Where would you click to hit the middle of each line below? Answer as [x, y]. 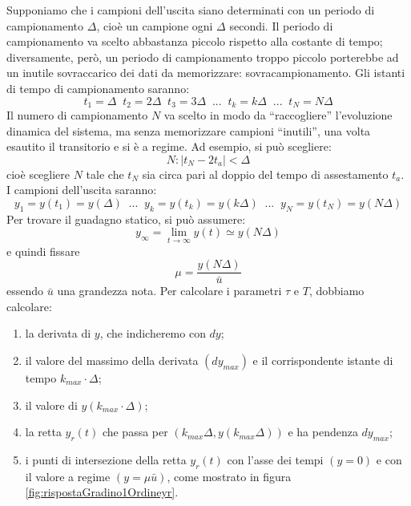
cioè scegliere [38, 174]
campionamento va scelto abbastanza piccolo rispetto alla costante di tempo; [195, 41]
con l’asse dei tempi [275, 460]
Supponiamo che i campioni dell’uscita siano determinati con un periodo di [191, 10]
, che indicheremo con [153, 333]
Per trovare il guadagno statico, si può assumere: [126, 219]
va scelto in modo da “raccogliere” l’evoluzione [278, 115]
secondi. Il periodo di [281, 25]
